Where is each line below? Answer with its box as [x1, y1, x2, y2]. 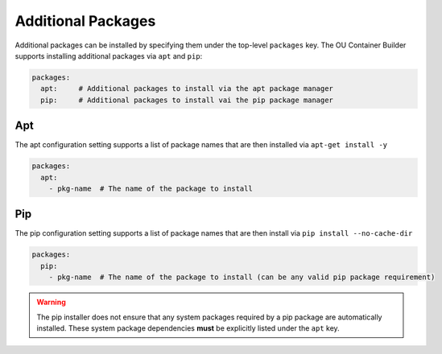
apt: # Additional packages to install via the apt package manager [40, 84, 334, 93]
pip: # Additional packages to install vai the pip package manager [40, 95, 334, 105]
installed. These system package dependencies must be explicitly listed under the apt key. [36, 323, 340, 333]
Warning [36, 298, 66, 307]
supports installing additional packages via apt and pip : [14, 51, 203, 60]
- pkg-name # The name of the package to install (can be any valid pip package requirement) [48, 273, 436, 282]
